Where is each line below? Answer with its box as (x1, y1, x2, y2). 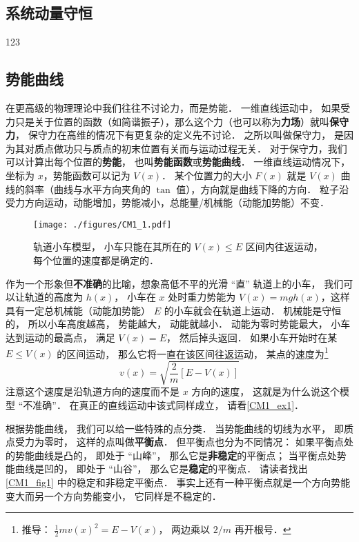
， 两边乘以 (158, 522, 211, 536)
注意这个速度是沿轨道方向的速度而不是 (6, 384, 179, 399)
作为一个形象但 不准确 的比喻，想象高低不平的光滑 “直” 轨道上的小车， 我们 (6, 276, 344, 290)
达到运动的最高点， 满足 (6, 330, 115, 344)
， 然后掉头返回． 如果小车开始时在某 (166, 330, 338, 344)
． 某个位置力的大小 (162, 168, 252, 182)
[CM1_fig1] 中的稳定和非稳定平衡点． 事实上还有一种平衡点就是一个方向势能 (6, 474, 351, 489)
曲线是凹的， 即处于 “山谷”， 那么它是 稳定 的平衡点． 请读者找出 (14, 461, 308, 476)
